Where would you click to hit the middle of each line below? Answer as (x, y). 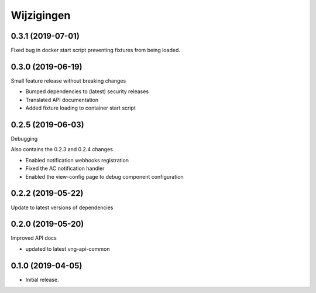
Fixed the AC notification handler (65, 168)
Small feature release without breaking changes (68, 81)
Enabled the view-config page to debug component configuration (104, 176)
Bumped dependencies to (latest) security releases (87, 91)
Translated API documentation (62, 100)
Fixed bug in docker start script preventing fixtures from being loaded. (96, 50)
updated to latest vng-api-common (68, 248)
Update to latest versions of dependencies (62, 207)
